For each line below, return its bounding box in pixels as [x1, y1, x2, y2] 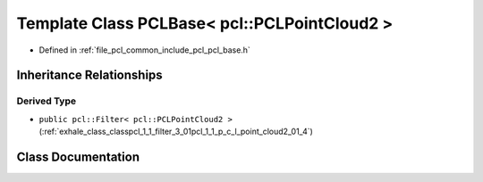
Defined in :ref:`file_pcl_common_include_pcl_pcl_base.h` [38, 45, 250, 55]
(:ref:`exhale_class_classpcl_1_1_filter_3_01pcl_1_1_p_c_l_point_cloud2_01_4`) [38, 126, 313, 137]
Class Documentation [16, 149, 140, 164]
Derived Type [16, 95, 76, 107]
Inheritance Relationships [16, 68, 163, 83]
